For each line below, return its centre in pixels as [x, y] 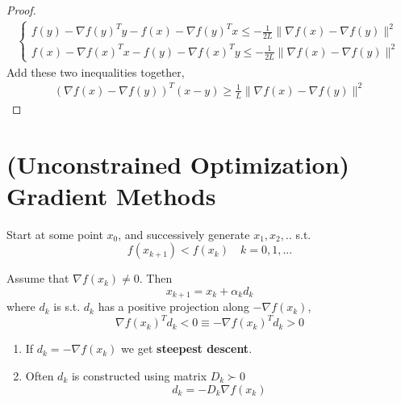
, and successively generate [184, 234]
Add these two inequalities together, [96, 71]
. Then [156, 278]
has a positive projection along [173, 306]
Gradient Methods [111, 195]
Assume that [38, 278]
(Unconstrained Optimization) [178, 164]
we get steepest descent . [187, 348]
